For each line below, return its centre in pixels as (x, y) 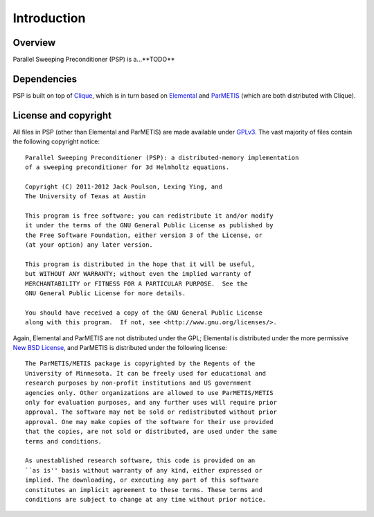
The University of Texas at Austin (86, 196)
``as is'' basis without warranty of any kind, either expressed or (144, 470)
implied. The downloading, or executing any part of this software (142, 480)
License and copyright (62, 115)
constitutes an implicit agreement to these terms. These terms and (144, 490)
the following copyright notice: (56, 141)
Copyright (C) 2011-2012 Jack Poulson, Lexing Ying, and (124, 186)
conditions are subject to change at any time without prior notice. (146, 499)
